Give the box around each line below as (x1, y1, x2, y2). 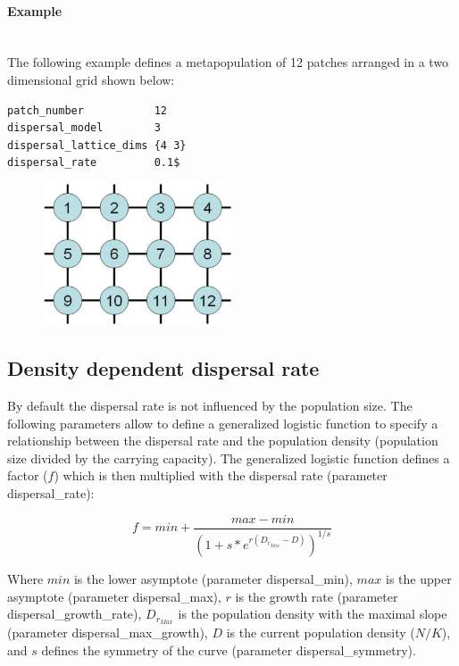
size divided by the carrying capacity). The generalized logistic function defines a (7, 448, 450, 467)
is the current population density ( (226, 622, 415, 641)
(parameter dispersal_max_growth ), (7, 622, 208, 641)
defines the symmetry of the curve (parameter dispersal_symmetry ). (41, 640, 416, 659)
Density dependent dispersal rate (7, 354, 320, 382)
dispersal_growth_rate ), (7, 604, 142, 623)
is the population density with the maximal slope (178, 604, 447, 623)
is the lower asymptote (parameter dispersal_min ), (73, 569, 353, 587)
